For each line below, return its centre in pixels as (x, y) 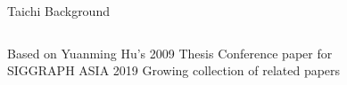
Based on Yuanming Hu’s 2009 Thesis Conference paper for (170, 53)
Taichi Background (58, 11)
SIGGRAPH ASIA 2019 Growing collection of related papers (174, 70)
